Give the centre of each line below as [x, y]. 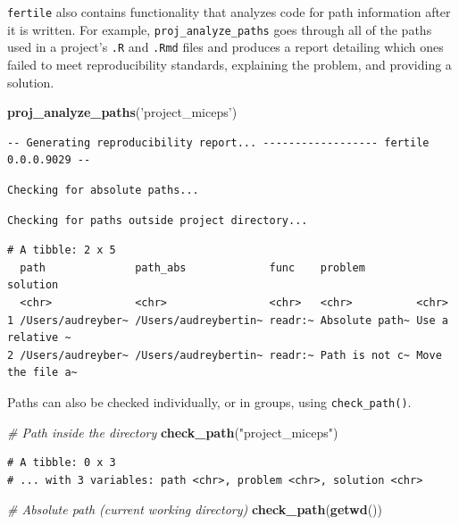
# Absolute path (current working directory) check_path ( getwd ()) [195, 509]
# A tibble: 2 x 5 [62, 250]
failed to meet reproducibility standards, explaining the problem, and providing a [229, 64]
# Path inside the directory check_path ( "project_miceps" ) [173, 432]
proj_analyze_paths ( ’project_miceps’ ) [122, 112]
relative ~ [39, 338]
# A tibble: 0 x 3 [62, 463]
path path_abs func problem [192, 267]
